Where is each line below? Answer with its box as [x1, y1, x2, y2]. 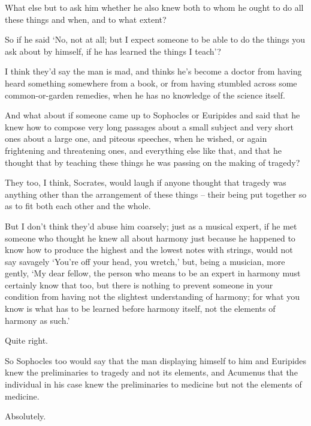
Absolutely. [5, 410, 46, 422]
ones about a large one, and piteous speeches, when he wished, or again [5, 132, 267, 145]
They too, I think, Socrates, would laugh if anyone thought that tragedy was [5, 176, 286, 189]
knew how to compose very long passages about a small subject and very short [5, 120, 294, 133]
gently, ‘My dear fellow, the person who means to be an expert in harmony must [5, 267, 301, 279]
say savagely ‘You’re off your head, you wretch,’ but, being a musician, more [5, 255, 285, 267]
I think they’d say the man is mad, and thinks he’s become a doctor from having [5, 65, 302, 78]
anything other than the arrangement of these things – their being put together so [5, 187, 307, 200]
